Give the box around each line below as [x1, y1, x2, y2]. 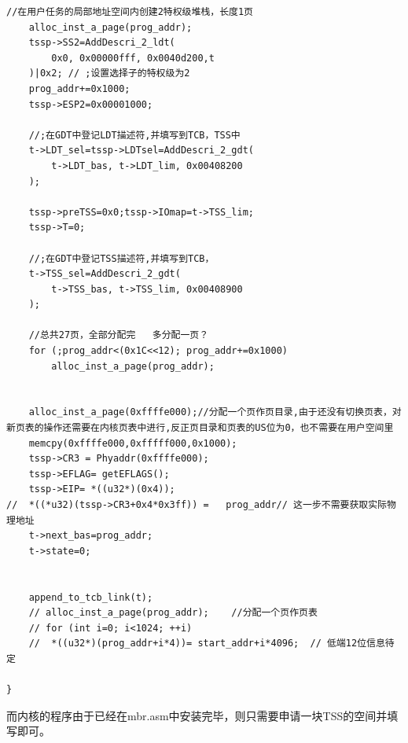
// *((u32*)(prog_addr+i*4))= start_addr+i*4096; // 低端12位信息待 [28, 638, 395, 649]
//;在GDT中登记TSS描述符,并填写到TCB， [28, 252, 215, 264]
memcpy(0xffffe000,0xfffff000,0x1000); [28, 437, 237, 449]
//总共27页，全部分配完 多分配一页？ [28, 329, 209, 341]
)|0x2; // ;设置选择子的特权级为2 [28, 68, 190, 79]
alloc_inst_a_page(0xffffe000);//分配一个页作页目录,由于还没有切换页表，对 [28, 406, 402, 418]
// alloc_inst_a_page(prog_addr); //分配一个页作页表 [28, 607, 318, 619]
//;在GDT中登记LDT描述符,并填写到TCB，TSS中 [28, 129, 241, 141]
